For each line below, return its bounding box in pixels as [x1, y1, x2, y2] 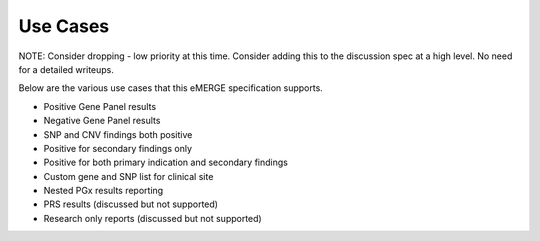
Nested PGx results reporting [43, 185, 164, 197]
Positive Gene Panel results [43, 100, 157, 112]
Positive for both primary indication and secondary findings [43, 156, 289, 169]
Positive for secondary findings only [43, 142, 193, 154]
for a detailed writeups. [18, 63, 115, 75]
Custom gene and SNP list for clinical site [43, 170, 214, 182]
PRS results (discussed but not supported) [43, 198, 219, 210]
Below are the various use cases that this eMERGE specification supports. [18, 82, 324, 94]
